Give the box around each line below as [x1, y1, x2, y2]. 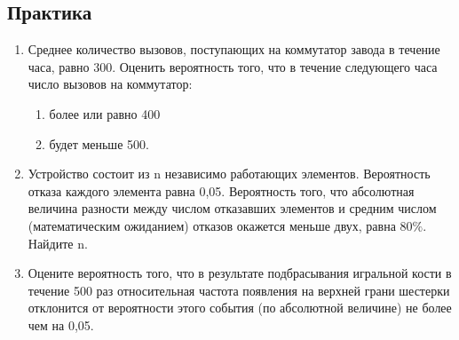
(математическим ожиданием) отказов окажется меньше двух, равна [28, 216, 396, 234]
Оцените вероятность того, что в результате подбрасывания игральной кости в [28, 264, 452, 282]
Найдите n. [28, 233, 88, 252]
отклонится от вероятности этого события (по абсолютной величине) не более [28, 298, 452, 317]
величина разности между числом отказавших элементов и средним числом [28, 199, 437, 217]
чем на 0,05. [28, 315, 94, 334]
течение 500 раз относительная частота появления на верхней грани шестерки [28, 281, 450, 299]
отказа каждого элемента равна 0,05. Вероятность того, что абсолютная [28, 181, 415, 200]
